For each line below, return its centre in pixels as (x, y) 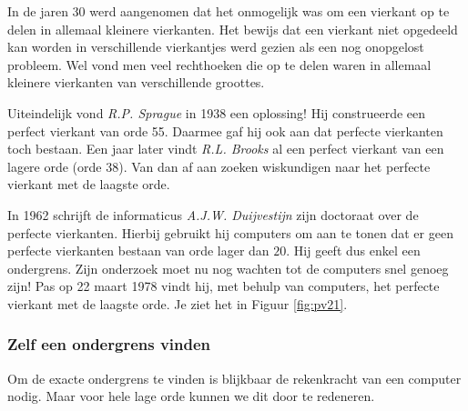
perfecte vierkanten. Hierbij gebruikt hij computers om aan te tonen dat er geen (230, 232)
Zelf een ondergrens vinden (109, 344)
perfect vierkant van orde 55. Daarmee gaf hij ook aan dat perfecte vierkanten (225, 130)
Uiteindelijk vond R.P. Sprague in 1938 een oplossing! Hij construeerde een (217, 112)
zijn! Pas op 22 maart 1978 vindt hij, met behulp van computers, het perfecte (224, 286)
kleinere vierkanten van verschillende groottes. (136, 82)
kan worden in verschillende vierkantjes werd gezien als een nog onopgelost (216, 47)
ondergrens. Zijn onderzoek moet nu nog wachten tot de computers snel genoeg (228, 268)
